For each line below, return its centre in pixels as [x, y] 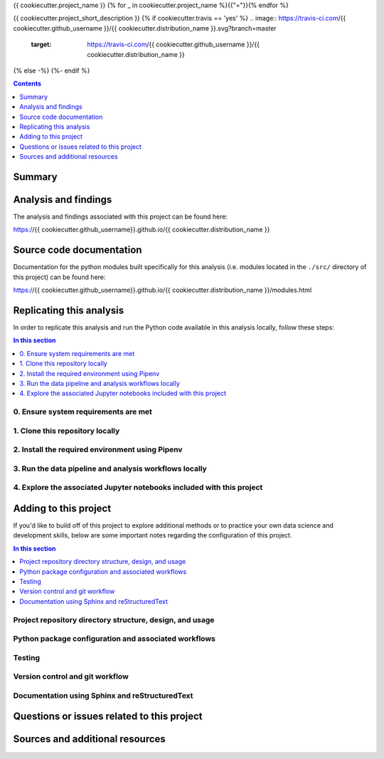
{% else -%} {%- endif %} [52, 70]
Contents [27, 84]
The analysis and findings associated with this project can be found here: [120, 216]
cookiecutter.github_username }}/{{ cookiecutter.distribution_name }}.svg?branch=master [145, 28]
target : [41, 45]
